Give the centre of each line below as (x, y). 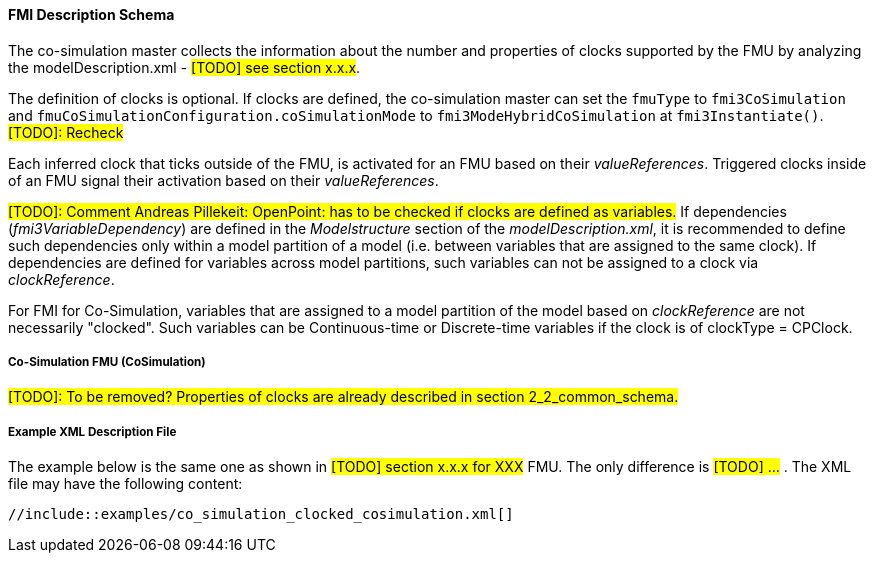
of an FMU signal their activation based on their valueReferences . (223, 180)
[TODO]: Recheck (66, 132)
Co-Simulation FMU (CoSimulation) (107, 362)
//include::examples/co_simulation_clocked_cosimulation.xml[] (261, 514)
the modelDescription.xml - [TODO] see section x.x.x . (184, 67)
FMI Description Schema (91, 14)
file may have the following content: (125, 484)
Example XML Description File (92, 431)
